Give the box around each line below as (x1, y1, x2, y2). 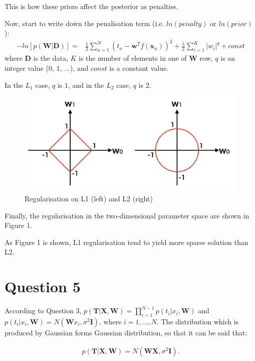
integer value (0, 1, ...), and (5, 62, 89, 73)
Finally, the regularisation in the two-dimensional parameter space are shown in (5, 210, 249, 220)
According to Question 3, (5, 305, 82, 316)
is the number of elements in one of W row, (79, 53, 213, 63)
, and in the (68, 79, 104, 90)
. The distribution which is (156, 316, 239, 326)
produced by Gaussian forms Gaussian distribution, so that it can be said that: (5, 327, 247, 337)
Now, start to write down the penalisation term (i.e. (5, 18, 164, 28)
